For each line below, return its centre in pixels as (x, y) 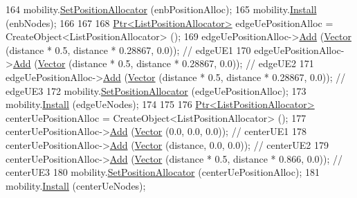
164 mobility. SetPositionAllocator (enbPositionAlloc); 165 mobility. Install (161, 9)
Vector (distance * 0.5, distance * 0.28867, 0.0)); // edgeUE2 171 (176, 63)
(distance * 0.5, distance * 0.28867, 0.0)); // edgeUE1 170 (128, 49)
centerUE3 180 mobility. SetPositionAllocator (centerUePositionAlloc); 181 (163, 172)
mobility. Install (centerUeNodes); (76, 185)
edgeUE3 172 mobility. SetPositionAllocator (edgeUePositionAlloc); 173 (156, 90)
